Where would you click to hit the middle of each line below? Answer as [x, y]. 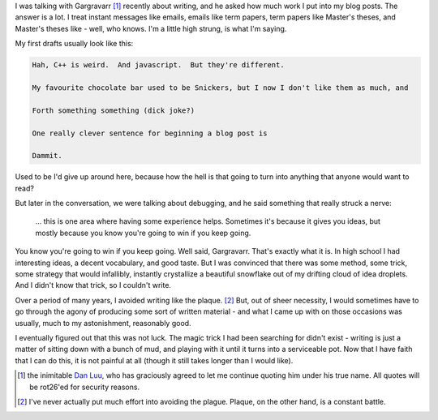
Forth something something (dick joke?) [113, 110]
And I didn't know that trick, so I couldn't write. [93, 285]
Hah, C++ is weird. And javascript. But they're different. [158, 65]
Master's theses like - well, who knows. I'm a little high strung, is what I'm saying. [151, 28]
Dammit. [47, 156]
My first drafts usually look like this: [74, 44]
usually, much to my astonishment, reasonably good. [103, 323]
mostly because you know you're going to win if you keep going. [143, 233]
